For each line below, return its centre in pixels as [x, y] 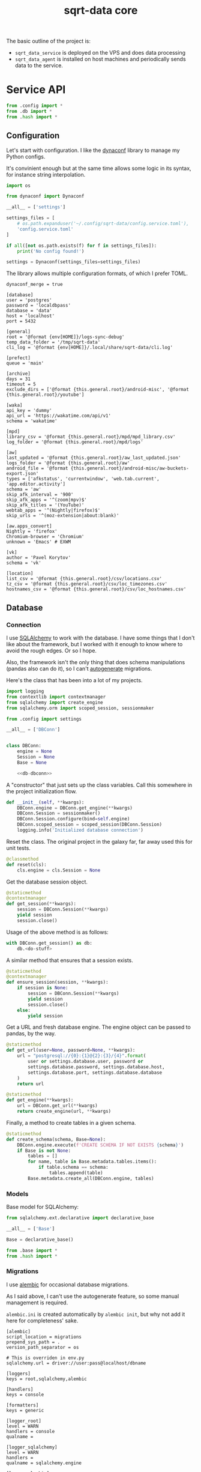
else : [24, 1010]
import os [19, 186]
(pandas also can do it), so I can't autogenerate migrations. [79, 668]
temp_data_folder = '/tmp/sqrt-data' [53, 342]
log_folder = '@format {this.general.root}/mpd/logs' [75, 442]
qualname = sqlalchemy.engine [44, 1463]
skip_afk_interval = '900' [40, 495]
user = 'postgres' [29, 300]
